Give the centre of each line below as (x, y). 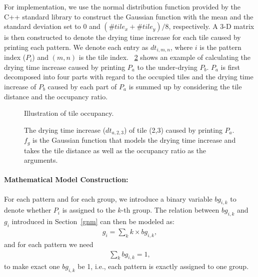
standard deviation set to (42, 26)
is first (230, 67)
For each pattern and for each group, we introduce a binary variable (108, 198)
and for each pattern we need (49, 244)
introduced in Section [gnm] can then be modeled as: (93, 221)
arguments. (41, 160)
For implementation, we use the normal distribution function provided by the (122, 6)
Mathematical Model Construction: (66, 179)
